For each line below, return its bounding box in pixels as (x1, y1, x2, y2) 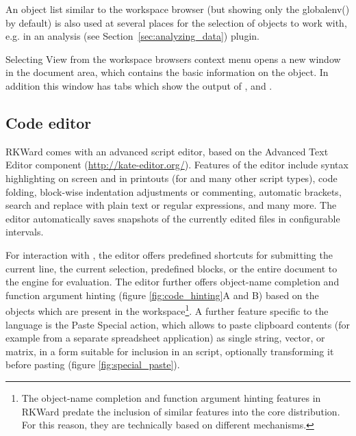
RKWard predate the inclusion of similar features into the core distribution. (21, 404, 340, 418)
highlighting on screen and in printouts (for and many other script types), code (5, 170, 338, 185)
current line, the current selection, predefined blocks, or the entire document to (5, 261, 338, 275)
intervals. (5, 225, 44, 239)
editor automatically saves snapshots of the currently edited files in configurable (5, 211, 340, 225)
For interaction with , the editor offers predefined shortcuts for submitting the (5, 247, 333, 261)
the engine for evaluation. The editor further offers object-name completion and (5, 274, 340, 289)
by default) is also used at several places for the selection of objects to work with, (5, 15, 347, 29)
